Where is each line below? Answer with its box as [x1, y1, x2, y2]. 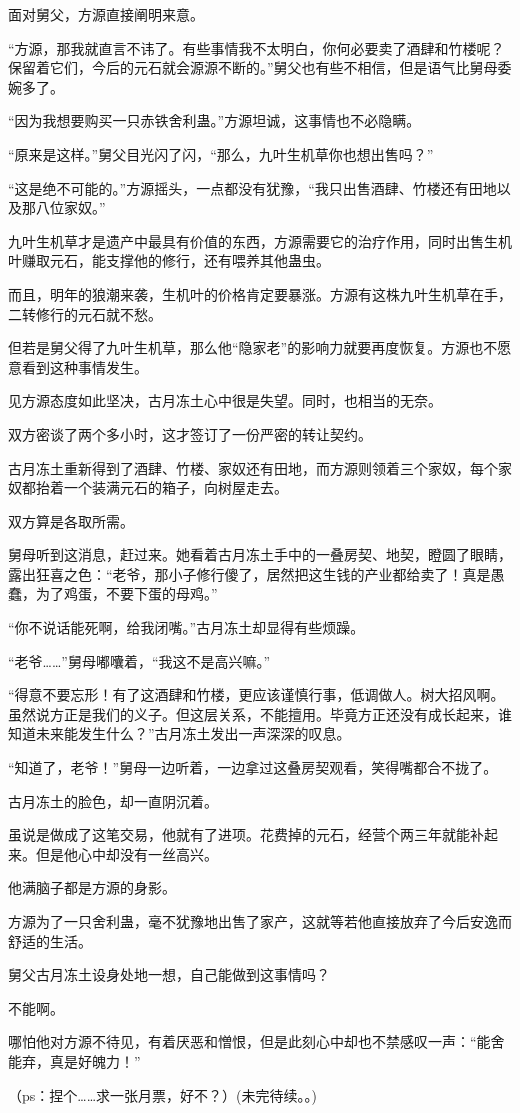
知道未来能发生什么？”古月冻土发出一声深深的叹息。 [8, 723, 351, 744]
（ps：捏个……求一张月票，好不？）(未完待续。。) [8, 1084, 317, 1105]
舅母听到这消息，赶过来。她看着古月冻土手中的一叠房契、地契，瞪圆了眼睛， [8, 544, 512, 565]
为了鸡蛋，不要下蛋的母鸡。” [35, 583, 218, 604]
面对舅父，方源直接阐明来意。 [8, 4, 204, 24]
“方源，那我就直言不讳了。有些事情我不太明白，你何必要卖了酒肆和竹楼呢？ [8, 37, 505, 58]
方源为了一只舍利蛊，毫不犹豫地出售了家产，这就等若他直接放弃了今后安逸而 [8, 911, 512, 931]
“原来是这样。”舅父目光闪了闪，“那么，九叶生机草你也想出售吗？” [8, 143, 434, 164]
